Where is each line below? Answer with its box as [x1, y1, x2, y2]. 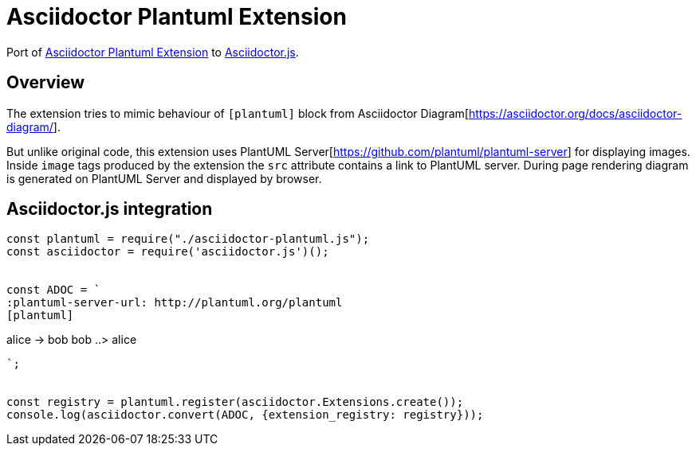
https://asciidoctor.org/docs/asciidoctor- [468, 106, 682, 120]
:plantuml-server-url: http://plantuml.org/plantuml [6, 296, 343, 310]
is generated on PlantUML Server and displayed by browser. [6, 171, 322, 185]
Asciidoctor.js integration [6, 199, 213, 220]
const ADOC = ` [6, 283, 101, 297]
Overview [6, 72, 85, 93]
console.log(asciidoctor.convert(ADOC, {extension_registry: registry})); [6, 408, 484, 422]
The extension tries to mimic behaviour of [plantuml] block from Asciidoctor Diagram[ [6, 106, 469, 120]
